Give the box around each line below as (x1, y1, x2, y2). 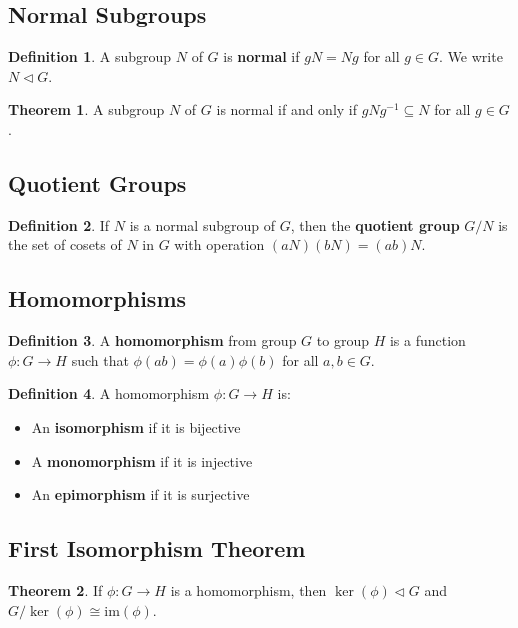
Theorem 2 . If (8, 579, 103, 600)
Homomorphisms (8, 283, 187, 314)
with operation (174, 234, 265, 255)
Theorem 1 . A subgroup (8, 99, 165, 120)
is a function (389, 330, 466, 351)
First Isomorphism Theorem (8, 533, 306, 564)
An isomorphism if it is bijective (31, 416, 241, 437)
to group (316, 330, 369, 351)
